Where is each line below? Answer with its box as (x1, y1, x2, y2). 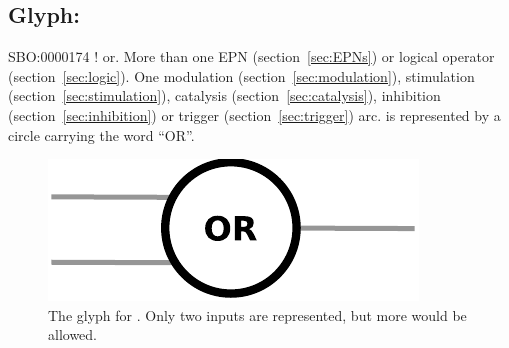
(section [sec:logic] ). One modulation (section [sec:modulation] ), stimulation (8, 65, 475, 86)
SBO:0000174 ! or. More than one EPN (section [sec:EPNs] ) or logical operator (8, 46, 495, 67)
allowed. (48, 324, 97, 345)
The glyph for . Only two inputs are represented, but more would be (48, 304, 467, 325)
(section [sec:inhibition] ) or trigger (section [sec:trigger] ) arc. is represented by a (8, 104, 501, 125)
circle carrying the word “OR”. (8, 124, 195, 145)
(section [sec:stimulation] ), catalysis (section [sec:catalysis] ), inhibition (8, 85, 441, 106)
